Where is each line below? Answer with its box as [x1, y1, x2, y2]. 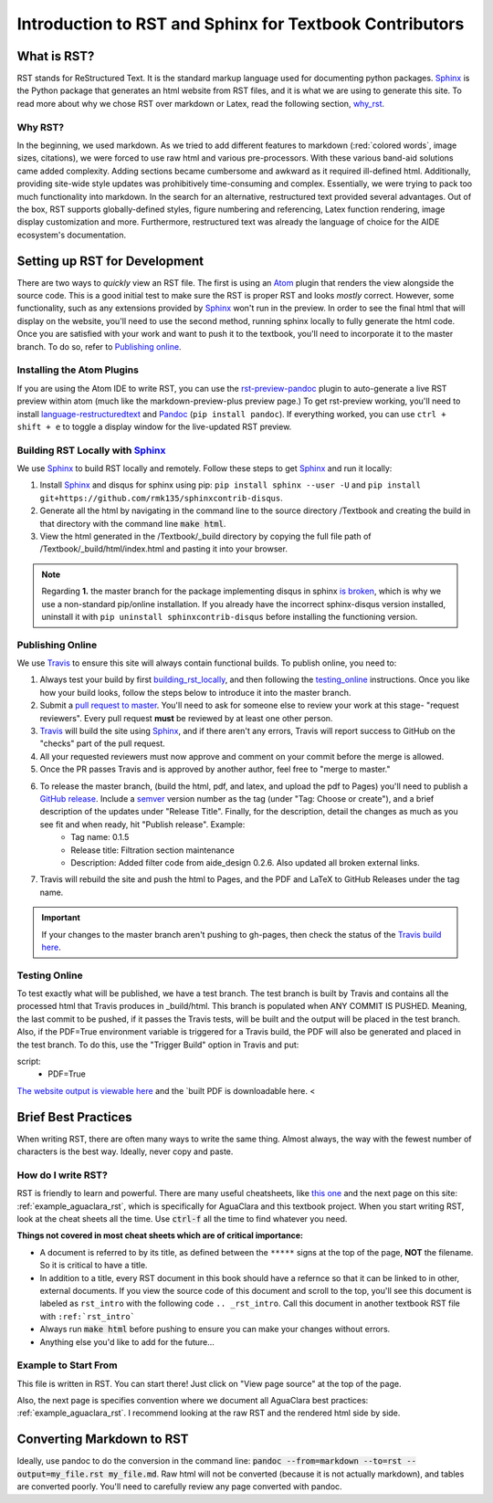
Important [41, 912, 81, 923]
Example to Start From [16, 1359, 118, 1372]
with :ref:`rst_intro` [39, 1310, 136, 1321]
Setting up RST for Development [16, 253, 205, 268]
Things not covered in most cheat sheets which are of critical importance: [16, 1230, 303, 1241]
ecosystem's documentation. [16, 229, 127, 240]
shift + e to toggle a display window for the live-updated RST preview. [16, 421, 292, 432]
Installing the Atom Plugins [16, 363, 139, 376]
